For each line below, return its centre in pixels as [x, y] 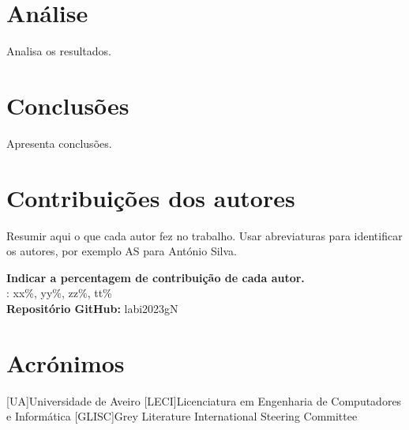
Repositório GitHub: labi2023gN [92, 308]
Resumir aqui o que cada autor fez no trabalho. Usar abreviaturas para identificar [204, 235]
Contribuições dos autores [151, 197]
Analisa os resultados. [59, 51]
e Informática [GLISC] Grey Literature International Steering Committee [182, 416]
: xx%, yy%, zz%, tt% [59, 293]
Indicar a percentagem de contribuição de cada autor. [156, 277]
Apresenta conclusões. [59, 143]
